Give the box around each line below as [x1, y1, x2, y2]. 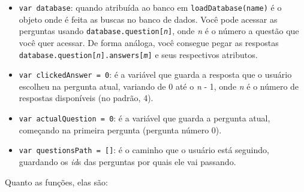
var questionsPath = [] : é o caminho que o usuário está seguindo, [19, 144, 269, 156]
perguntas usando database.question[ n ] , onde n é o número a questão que [19, 25, 299, 37]
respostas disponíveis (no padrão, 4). [19, 92, 153, 104]
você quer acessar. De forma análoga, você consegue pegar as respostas [19, 36, 279, 48]
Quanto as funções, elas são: [5, 175, 108, 188]
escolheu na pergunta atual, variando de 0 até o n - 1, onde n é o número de [19, 80, 299, 92]
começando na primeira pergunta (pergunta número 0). [19, 123, 222, 136]
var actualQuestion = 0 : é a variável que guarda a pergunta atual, [19, 112, 270, 124]
